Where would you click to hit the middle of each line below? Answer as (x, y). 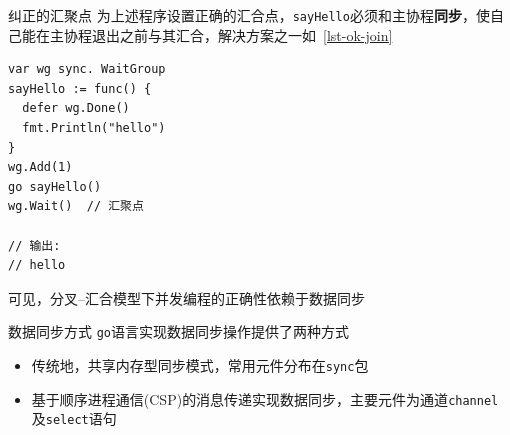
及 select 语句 (74, 418)
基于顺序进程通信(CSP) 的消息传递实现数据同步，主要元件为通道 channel (265, 398)
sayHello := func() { (80, 88)
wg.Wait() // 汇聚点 (76, 206)
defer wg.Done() (76, 108)
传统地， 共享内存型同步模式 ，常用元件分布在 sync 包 (200, 365)
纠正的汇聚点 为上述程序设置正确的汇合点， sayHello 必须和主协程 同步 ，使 (249, 15)
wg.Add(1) (40, 167)
